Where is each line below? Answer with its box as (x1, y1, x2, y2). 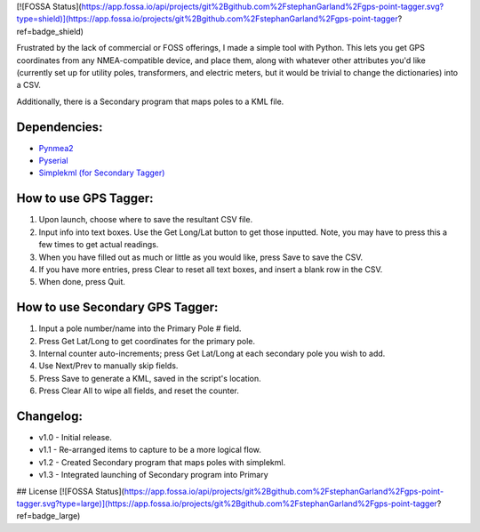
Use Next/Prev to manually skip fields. (38, 360, 179, 371)
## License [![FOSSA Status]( (16, 486, 124, 496)
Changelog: (16, 408, 84, 423)
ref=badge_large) (16, 511, 81, 521)
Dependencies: (16, 119, 103, 134)
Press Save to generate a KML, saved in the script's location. (38, 373, 261, 383)
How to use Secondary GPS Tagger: (16, 300, 219, 315)
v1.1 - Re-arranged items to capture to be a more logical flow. (38, 445, 262, 455)
